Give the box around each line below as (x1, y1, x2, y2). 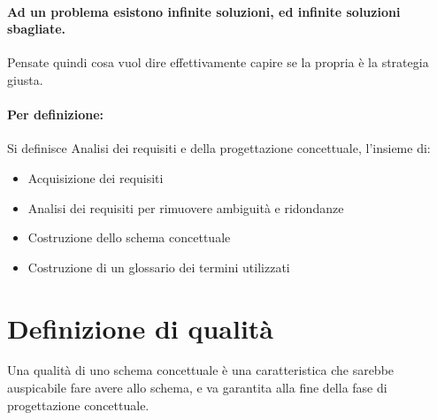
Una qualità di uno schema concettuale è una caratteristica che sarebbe (7, 361, 395, 379)
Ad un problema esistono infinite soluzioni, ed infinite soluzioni (7, 2, 401, 20)
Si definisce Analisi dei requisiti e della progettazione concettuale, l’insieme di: (7, 139, 431, 157)
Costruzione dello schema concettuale (27, 228, 231, 247)
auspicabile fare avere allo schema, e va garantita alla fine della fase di (7, 378, 387, 397)
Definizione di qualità (7, 309, 274, 346)
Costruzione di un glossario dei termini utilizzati (27, 257, 290, 276)
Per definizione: (7, 105, 104, 124)
